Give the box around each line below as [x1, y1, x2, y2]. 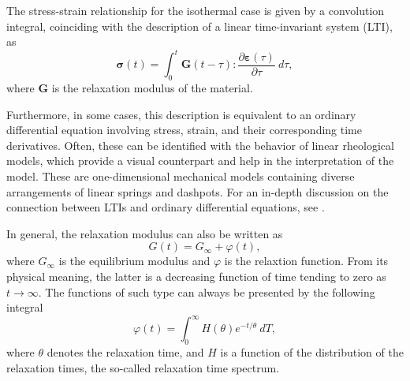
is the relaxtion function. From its [224, 252, 389, 269]
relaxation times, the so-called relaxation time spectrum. [6, 359, 280, 375]
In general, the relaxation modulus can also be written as [6, 225, 283, 241]
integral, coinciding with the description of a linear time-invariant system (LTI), [6, 17, 393, 34]
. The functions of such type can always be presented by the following [38, 283, 375, 300]
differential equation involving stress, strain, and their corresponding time [6, 121, 362, 138]
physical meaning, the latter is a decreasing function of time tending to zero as [6, 268, 386, 285]
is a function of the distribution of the [220, 344, 404, 360]
